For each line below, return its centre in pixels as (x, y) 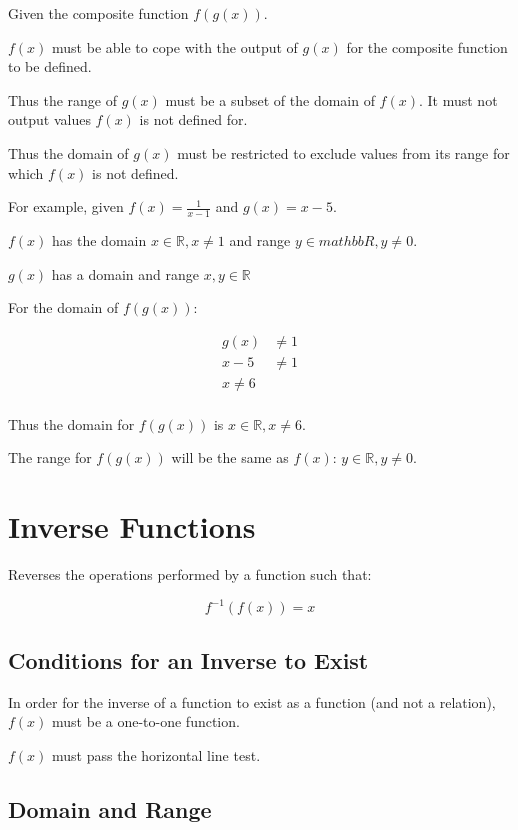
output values (49, 119)
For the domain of (63, 307)
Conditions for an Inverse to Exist (188, 659)
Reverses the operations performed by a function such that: (190, 574)
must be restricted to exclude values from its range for (343, 152)
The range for (50, 457)
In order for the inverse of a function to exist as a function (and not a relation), (252, 701)
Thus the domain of (68, 152)
